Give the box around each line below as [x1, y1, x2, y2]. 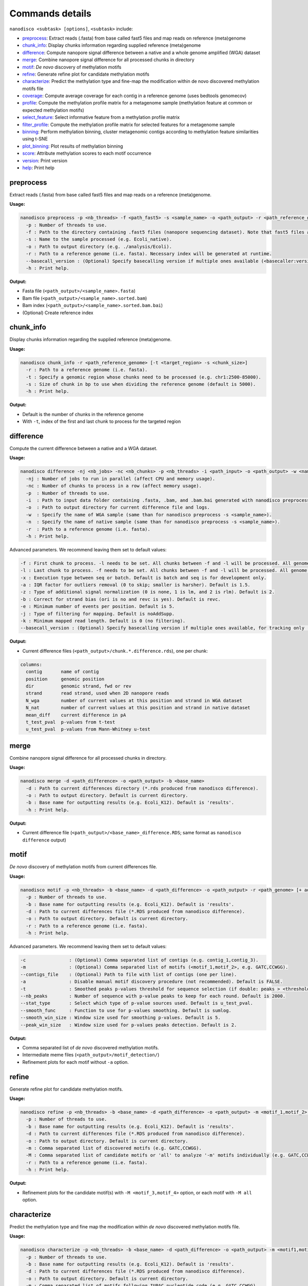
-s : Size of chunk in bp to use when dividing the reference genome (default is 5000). [26, 381, 256, 387]
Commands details [9, 8, 92, 19]
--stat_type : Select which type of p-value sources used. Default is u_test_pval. [20, 1001, 254, 1006]
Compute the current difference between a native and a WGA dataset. [9, 445, 158, 452]
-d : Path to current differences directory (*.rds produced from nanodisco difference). [26, 785, 259, 791]
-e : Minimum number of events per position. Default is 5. [20, 603, 175, 610]
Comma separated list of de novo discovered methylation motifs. [22, 1044, 159, 1050]
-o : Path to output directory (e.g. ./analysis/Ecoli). [26, 243, 172, 249]
